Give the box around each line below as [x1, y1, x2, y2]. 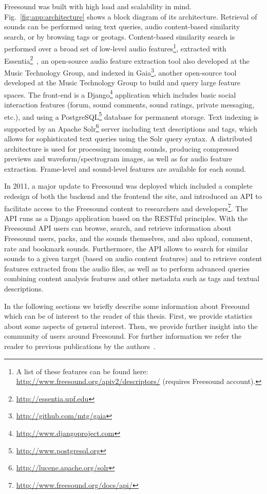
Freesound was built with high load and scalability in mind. [4, 1, 192, 11]
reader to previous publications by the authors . [4, 341, 156, 351]
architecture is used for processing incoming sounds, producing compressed [4, 143, 239, 154]
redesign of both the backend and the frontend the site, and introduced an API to [4, 191, 262, 202]
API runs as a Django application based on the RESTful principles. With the [4, 212, 248, 223]
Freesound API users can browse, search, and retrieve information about [4, 223, 232, 233]
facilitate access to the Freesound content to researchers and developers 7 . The [4, 201, 248, 213]
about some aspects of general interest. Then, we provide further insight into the [4, 320, 258, 331]
